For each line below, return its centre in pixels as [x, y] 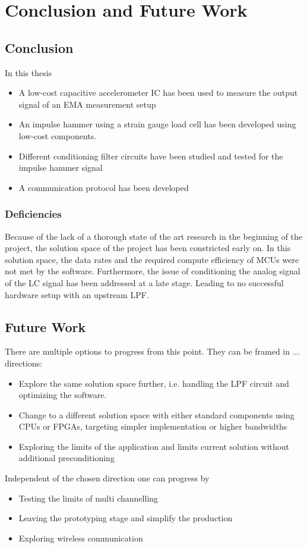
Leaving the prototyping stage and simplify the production [126, 518]
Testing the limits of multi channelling [88, 498]
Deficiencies [33, 214]
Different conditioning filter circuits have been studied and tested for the [151, 156]
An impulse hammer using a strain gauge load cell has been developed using [157, 124]
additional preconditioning [67, 458]
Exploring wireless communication [81, 538]
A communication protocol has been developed [104, 187]
